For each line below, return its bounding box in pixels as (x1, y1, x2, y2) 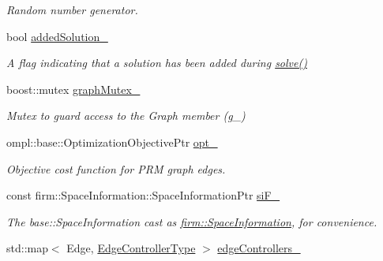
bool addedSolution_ (6, 28, 108, 44)
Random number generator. (6, 2, 138, 17)
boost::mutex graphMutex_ (6, 80, 141, 97)
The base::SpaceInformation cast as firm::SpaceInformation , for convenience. (6, 213, 377, 229)
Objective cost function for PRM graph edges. (6, 160, 226, 177)
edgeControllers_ (217, 240, 301, 256)
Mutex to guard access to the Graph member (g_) (6, 107, 246, 124)
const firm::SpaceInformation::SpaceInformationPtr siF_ (6, 187, 280, 203)
